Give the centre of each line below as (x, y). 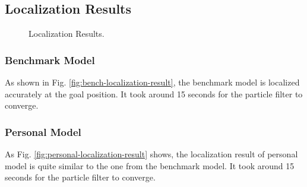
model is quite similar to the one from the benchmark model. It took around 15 (150, 165)
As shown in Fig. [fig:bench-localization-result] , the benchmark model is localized (152, 82)
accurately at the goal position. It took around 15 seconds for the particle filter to (154, 93)
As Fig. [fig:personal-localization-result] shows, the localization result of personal (151, 154)
